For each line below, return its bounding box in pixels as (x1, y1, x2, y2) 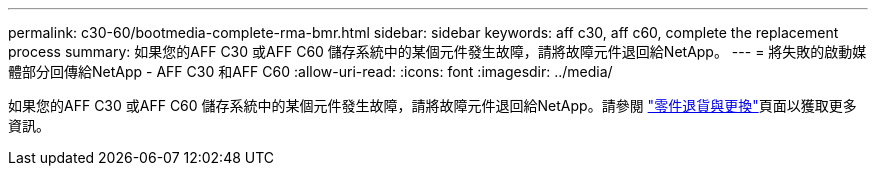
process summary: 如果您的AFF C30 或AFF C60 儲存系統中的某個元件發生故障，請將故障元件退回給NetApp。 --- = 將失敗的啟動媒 (8, 43, 867, 60)
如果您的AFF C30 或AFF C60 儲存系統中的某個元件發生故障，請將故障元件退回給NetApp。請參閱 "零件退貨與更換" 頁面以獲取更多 (8, 97, 857, 114)
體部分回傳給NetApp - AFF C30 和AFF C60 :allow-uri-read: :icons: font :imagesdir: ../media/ (8, 63, 613, 80)
